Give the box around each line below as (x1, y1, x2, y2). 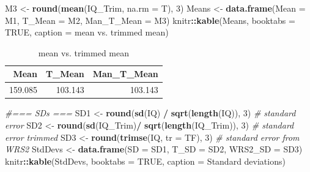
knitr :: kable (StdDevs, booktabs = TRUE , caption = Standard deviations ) (5, 154, 286, 167)
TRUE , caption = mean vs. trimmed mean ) (5, 26, 169, 39)
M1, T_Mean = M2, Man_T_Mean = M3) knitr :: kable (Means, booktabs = (5, 13, 295, 26)
